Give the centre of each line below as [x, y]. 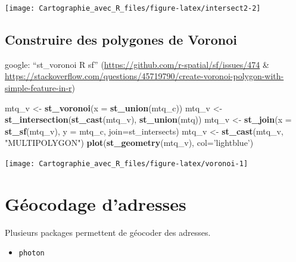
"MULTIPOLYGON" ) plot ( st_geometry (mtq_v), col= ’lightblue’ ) [129, 143]
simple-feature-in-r [38, 88]
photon [32, 253]
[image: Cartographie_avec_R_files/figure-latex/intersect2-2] [133, 8]
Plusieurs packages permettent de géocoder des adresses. [108, 232]
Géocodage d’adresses [96, 203]
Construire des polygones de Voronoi [121, 40]
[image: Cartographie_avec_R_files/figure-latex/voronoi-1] [127, 164]
